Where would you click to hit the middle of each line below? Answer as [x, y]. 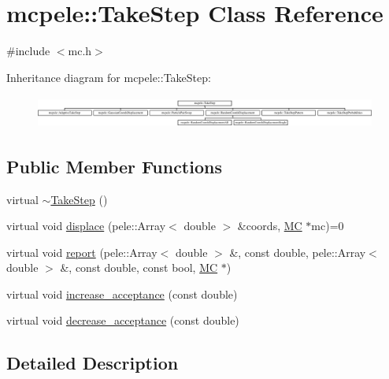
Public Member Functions [114, 166]
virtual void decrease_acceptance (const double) [123, 320]
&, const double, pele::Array [298, 252]
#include [28, 51]
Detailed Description [93, 363]
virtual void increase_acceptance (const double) [122, 294]
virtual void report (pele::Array [82, 252]
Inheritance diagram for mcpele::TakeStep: [109, 77]
